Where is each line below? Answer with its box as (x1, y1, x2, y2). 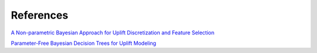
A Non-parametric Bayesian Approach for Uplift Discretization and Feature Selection (11, 29, 214, 36)
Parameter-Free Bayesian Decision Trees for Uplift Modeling (11, 40, 157, 47)
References (11, 9, 69, 22)
